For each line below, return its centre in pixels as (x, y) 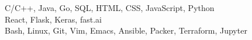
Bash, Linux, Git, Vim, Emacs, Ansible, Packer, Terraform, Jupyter (126, 30)
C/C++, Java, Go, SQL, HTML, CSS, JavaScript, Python (110, 8)
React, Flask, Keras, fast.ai (53, 19)
